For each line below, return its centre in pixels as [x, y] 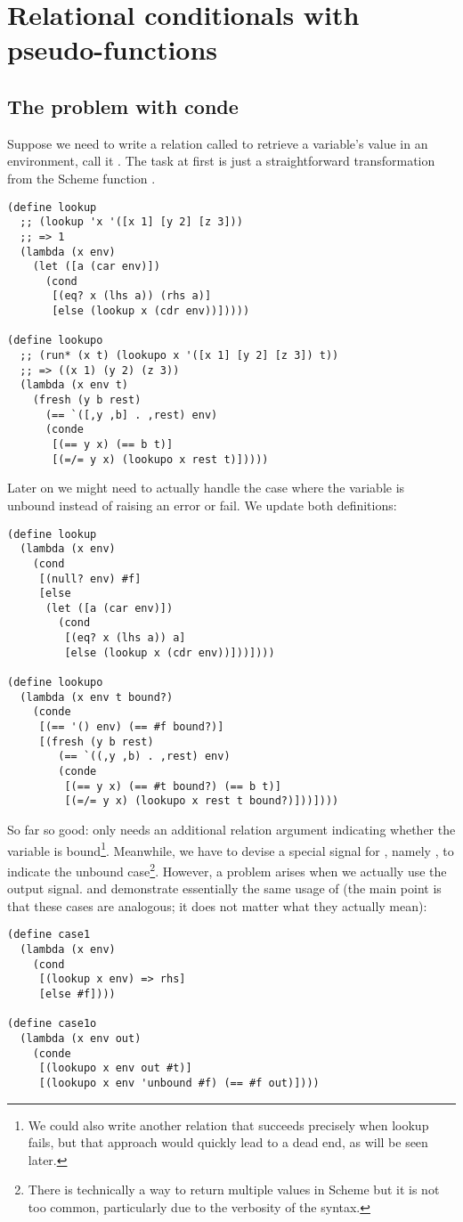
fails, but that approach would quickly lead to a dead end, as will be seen [228, 1142]
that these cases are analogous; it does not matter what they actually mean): [217, 905]
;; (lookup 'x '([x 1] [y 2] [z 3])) [131, 222]
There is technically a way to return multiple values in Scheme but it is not [234, 1189]
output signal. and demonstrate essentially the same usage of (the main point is [224, 888]
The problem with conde [123, 106]
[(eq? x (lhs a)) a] [125, 638]
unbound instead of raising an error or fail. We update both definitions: [202, 505]
